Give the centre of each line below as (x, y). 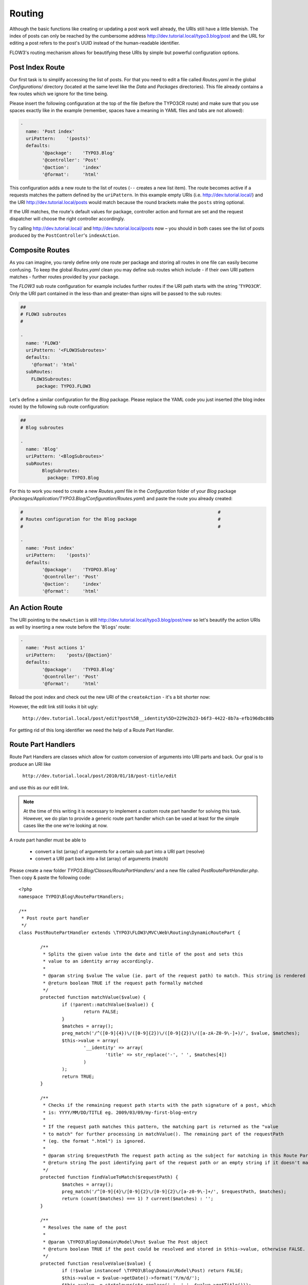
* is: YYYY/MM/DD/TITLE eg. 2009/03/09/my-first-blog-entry (120, 1112)
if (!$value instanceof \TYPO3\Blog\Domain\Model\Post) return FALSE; (152, 1271)
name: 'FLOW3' (44, 343)
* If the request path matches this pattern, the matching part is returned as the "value (161, 1127)
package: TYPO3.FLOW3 (64, 386)
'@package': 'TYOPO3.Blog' (80, 570)
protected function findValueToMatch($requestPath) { (109, 1177)
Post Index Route (37, 67)
